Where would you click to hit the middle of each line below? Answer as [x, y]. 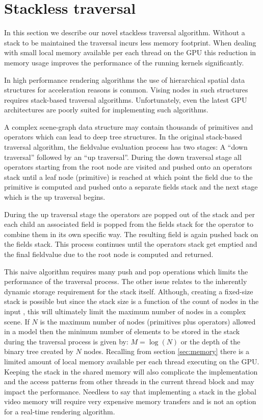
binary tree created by [39, 351]
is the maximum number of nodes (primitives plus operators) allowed [148, 321]
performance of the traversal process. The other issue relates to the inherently [126, 281]
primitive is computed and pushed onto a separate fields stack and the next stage [131, 187]
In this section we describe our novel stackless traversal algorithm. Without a [125, 32]
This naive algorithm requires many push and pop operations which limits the [126, 271]
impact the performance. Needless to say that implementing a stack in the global [130, 391]
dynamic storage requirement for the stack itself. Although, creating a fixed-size [129, 291]
